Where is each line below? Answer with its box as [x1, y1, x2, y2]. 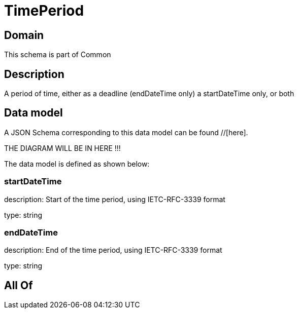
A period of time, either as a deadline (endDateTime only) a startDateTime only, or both [4, 89, 294, 98]
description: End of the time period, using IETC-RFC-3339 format [4, 246, 222, 255]
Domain [4, 28, 44, 42]
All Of [4, 279, 33, 292]
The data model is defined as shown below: [4, 159, 150, 168]
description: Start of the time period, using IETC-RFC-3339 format [4, 194, 225, 204]
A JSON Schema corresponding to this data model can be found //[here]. [4, 128, 248, 137]
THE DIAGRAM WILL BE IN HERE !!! [4, 143, 121, 152]
